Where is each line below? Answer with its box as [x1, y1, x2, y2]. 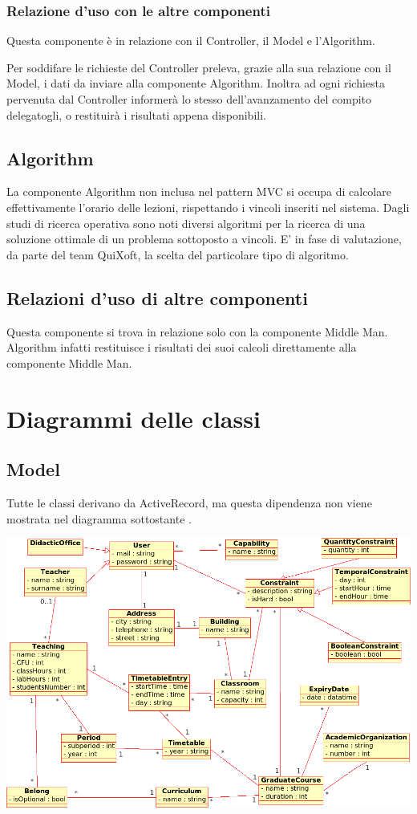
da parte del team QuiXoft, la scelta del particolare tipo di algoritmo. [6, 246, 349, 263]
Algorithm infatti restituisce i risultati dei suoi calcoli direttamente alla [6, 339, 357, 356]
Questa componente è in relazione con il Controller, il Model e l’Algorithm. [6, 32, 375, 49]
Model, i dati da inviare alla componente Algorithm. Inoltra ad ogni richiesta [6, 75, 385, 92]
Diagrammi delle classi [6, 401, 261, 434]
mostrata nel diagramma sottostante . [6, 510, 192, 527]
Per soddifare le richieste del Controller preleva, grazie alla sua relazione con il [6, 59, 391, 75]
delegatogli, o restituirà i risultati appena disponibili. [6, 106, 266, 123]
